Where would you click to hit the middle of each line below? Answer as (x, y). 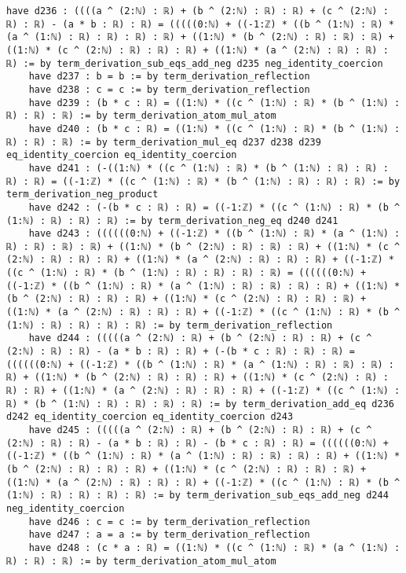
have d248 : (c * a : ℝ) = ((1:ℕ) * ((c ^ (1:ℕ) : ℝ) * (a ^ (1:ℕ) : (214, 547)
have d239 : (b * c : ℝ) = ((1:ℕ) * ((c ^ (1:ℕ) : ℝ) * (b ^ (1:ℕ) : (214, 103)
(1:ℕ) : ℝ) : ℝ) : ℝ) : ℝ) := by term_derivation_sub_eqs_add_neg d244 (198, 496)
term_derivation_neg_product (82, 195)
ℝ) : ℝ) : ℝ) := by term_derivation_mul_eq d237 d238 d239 (164, 142)
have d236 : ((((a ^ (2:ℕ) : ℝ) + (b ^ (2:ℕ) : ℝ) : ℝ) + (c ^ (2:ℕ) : (198, 11)
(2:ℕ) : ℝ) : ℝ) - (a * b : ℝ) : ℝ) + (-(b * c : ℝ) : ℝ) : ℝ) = (181, 352)
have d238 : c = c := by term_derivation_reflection (169, 89)
